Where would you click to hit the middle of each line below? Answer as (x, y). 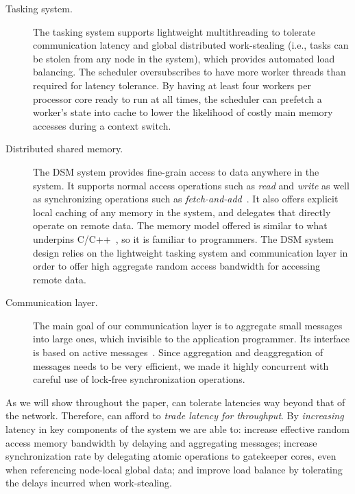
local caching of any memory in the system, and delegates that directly (182, 212)
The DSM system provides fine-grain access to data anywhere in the (176, 171)
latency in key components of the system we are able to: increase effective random (177, 429)
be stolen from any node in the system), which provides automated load (184, 58)
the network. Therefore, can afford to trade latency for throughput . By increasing (175, 415)
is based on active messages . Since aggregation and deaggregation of (178, 352)
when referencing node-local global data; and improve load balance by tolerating (174, 469)
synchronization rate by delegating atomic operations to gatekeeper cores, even (171, 456)
